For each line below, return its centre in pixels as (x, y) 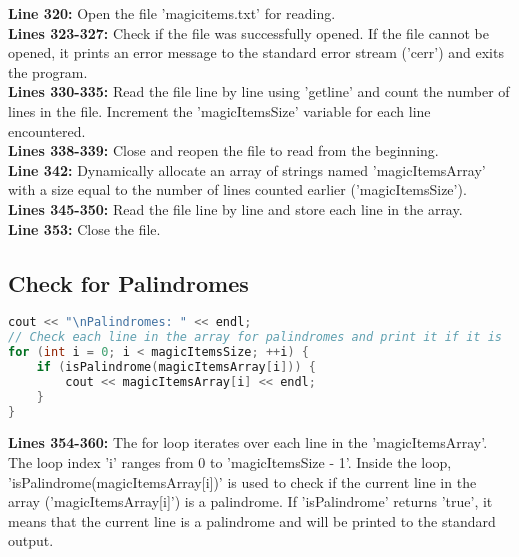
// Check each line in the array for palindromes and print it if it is (255, 337)
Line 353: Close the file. (84, 228)
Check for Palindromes (128, 282)
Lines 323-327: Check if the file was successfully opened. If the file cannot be (248, 32)
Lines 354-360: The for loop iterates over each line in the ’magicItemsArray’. (248, 442)
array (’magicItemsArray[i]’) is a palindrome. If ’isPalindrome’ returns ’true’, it (250, 501)
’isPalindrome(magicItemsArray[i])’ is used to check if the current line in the (242, 481)
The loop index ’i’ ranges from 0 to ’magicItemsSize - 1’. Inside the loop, (230, 462)
